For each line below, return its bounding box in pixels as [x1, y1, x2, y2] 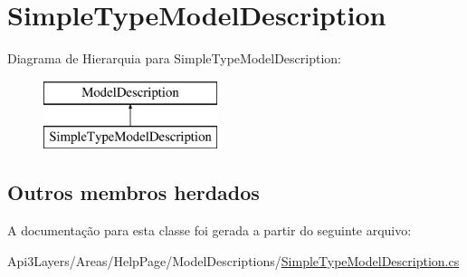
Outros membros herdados [7, 178, 260, 206]
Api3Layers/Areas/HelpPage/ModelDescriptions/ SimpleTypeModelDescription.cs [7, 251, 460, 270]
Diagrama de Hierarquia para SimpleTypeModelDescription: [7, 49, 341, 68]
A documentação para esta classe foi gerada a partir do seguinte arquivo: [7, 221, 412, 240]
